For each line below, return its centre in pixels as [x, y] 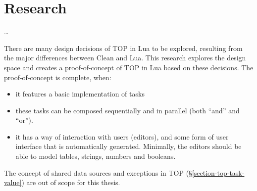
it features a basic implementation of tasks [80, 94]
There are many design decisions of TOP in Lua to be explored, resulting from [123, 48]
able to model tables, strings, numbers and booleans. [96, 156]
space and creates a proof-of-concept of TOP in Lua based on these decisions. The [129, 67]
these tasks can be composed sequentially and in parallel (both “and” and [128, 110]
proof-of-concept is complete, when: [58, 77]
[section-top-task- [218, 172]
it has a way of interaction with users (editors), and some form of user [122, 136]
